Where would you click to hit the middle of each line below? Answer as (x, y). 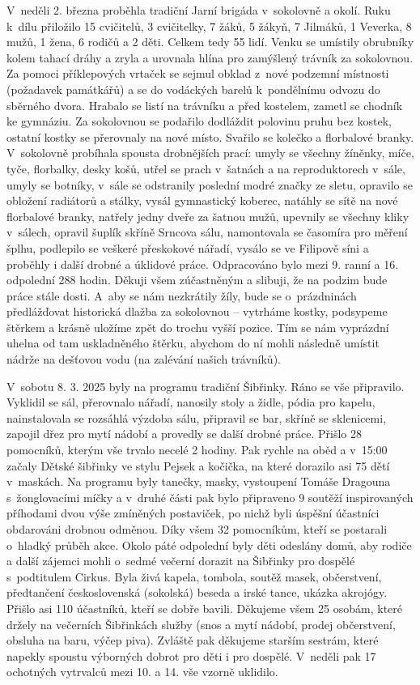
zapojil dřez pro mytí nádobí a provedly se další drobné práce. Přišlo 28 (184, 434)
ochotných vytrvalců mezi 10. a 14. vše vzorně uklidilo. (142, 672)
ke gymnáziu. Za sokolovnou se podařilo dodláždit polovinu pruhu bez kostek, (199, 121)
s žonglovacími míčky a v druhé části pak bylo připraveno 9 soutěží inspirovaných (210, 497)
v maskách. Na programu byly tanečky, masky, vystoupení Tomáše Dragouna (199, 481)
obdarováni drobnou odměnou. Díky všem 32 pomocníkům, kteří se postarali (197, 529)
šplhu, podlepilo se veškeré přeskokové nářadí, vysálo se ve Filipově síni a (188, 247)
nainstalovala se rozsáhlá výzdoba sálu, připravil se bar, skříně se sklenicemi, (197, 417)
